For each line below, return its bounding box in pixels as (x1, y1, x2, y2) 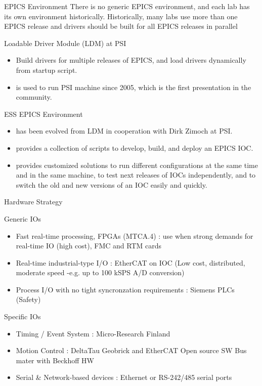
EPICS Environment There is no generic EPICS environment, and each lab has (4, 1, 250, 11)
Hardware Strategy (4, 196, 63, 207)
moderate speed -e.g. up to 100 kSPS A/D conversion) (16, 267, 185, 278)
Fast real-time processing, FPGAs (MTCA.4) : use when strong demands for (16, 230, 253, 241)
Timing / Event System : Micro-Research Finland (16, 328, 170, 338)
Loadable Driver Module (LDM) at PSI (4, 37, 126, 48)
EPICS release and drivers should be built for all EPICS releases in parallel (4, 21, 238, 31)
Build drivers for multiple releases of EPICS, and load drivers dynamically (16, 55, 246, 65)
